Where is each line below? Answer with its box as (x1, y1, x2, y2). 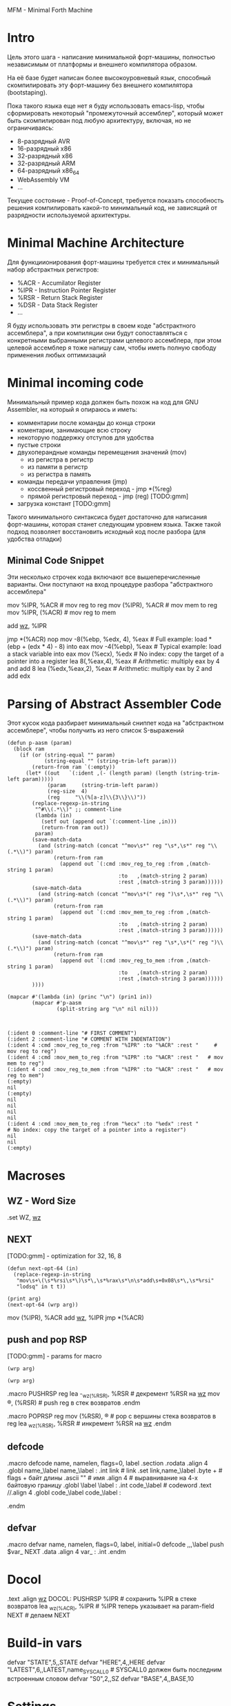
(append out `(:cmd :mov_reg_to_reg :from (59, 860, 184, 868)
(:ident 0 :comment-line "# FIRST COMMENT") (7, 1030, 137, 1037)
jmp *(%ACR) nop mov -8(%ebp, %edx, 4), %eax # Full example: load (7, 635, 208, 643)
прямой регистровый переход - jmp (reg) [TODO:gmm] (27, 492, 189, 500)
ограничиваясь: (7, 124, 54, 132)
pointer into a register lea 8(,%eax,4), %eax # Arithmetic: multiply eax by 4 (7, 657, 220, 665)
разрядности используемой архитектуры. (7, 211, 131, 219)
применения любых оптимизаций (7, 350, 107, 359)
